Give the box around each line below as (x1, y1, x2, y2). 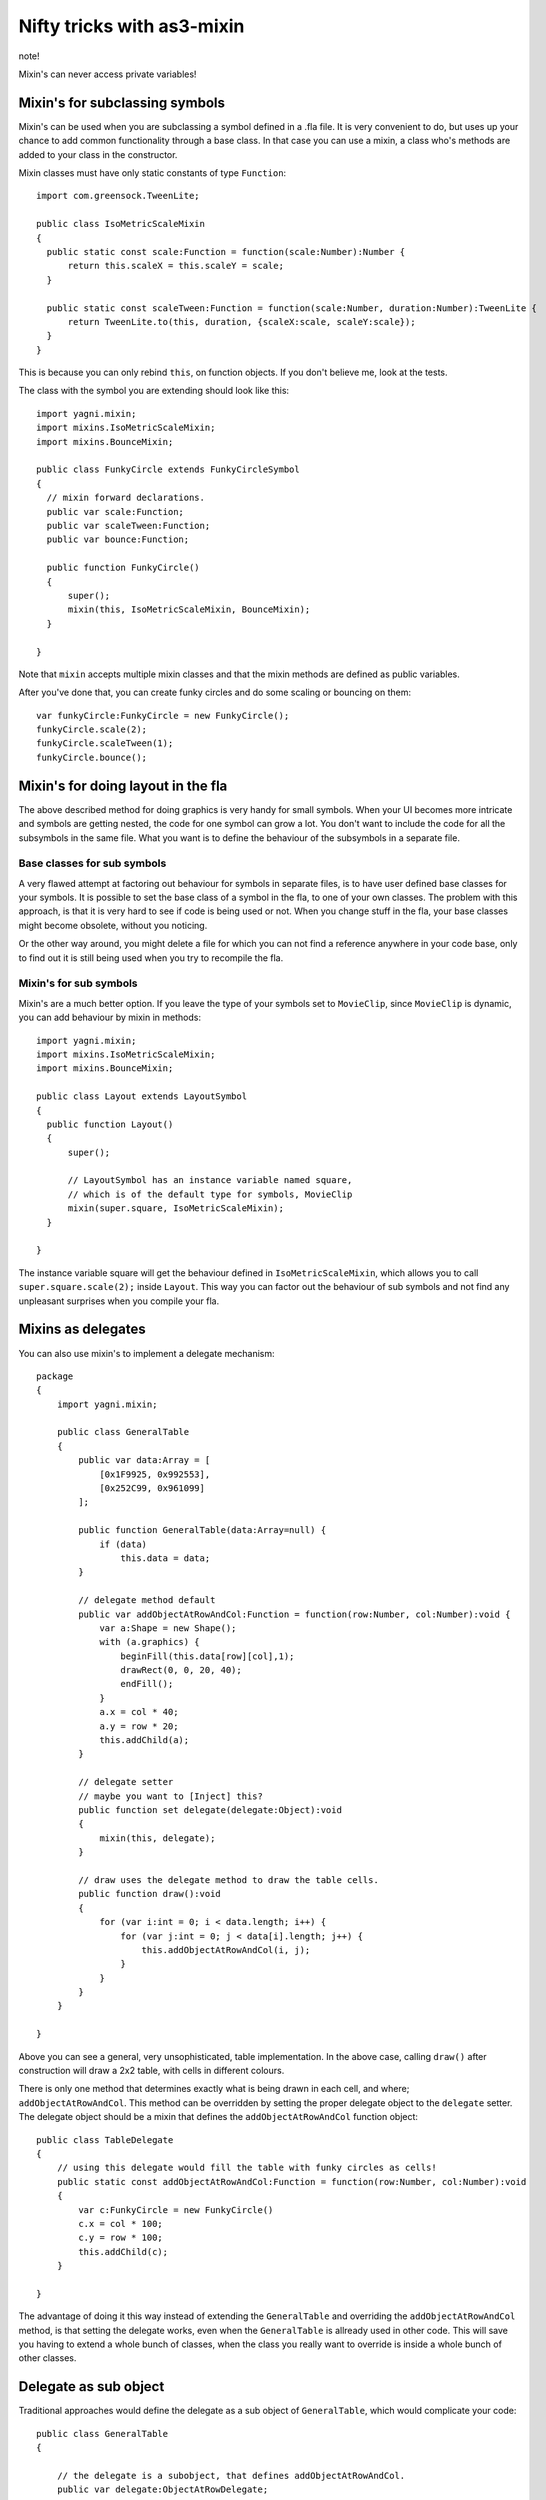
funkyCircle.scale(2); (36, 724, 148, 735)
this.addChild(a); (99, 1735, 190, 1746)
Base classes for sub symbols (18, 856, 167, 870)
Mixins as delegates (18, 1321, 147, 1338)
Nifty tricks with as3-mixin (18, 15, 245, 37)
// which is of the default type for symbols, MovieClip (67, 1188, 353, 1200)
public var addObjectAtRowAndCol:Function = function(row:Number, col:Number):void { (78, 1608, 511, 1620)
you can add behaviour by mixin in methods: (18, 1011, 202, 1024)
